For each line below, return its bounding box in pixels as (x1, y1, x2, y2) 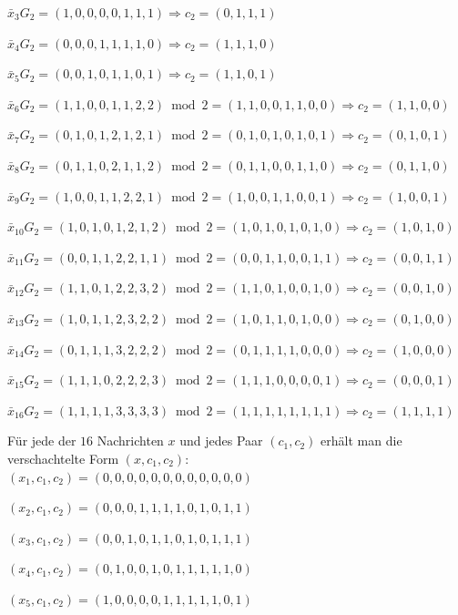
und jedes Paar (179, 431, 263, 450)
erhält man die (321, 431, 402, 450)
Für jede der (7, 431, 76, 450)
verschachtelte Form (7, 448, 119, 467)
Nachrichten (97, 431, 164, 450)
